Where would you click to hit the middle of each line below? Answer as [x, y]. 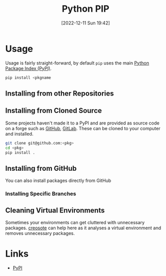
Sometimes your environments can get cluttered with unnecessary [75, 222]
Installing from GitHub [41, 168]
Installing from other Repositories [60, 93]
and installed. [19, 134]
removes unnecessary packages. [40, 233]
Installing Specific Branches [41, 194]
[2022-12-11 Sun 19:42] [86, 23]
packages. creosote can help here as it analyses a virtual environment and [83, 228]
